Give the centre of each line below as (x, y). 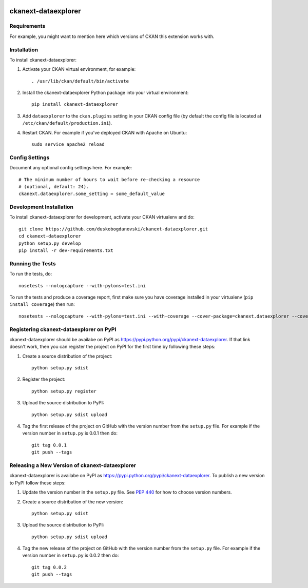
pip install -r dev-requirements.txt (66, 251)
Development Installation (42, 207)
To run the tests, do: (31, 274)
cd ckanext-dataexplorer (50, 236)
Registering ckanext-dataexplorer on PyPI (63, 329)
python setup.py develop (50, 243)
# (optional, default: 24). (54, 187)
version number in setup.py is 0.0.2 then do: (71, 555)
